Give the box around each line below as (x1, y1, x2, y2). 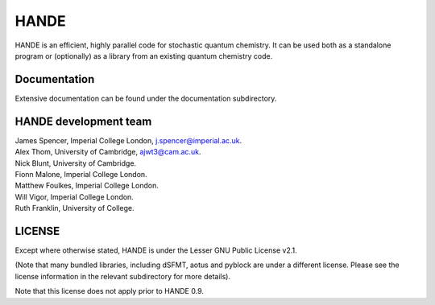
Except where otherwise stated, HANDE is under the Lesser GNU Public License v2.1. (14, 245, 297, 255)
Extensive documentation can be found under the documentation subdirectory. (14, 93, 277, 103)
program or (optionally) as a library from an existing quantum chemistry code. (14, 51, 273, 60)
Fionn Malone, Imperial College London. (14, 169, 148, 179)
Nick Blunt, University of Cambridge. (14, 158, 137, 168)
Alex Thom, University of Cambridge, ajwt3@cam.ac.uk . (14, 147, 201, 157)
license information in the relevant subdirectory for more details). (14, 271, 231, 281)
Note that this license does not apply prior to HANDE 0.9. (14, 286, 205, 296)
